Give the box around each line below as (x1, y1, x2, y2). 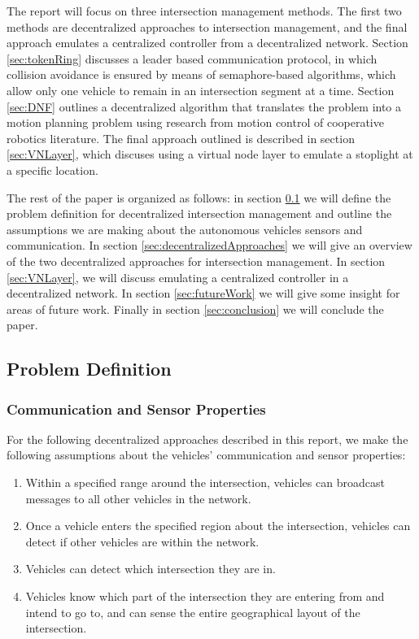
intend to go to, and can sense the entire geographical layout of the (25, 603, 360, 620)
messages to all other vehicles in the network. (25, 489, 251, 506)
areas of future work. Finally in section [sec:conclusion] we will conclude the (7, 300, 384, 317)
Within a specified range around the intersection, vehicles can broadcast (25, 474, 385, 491)
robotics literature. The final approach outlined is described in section (7, 129, 355, 146)
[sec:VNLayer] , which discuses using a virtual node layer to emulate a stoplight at (7, 146, 413, 163)
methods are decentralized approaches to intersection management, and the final (7, 18, 408, 35)
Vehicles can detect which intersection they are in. (25, 560, 276, 577)
